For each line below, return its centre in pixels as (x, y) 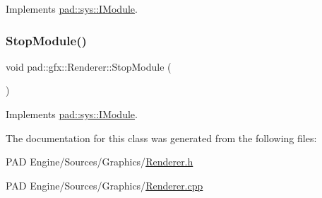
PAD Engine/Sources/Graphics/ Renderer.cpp (105, 185)
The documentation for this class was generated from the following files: (161, 138)
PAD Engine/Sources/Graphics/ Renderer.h (100, 162)
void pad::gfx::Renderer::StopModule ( (89, 66)
